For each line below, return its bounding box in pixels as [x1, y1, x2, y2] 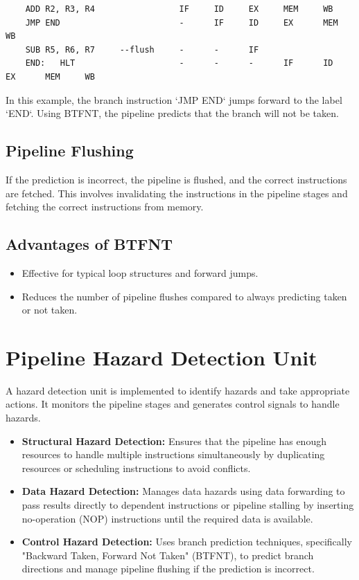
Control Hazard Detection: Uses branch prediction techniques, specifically [21, 534, 352, 549]
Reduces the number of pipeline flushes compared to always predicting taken [21, 289, 347, 303]
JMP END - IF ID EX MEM [25, 17, 338, 28]
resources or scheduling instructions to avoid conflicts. [21, 460, 251, 475]
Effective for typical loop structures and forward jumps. [21, 265, 259, 280]
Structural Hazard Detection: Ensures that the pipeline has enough [21, 433, 326, 448]
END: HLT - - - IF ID [25, 58, 333, 69]
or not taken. [21, 302, 78, 317]
